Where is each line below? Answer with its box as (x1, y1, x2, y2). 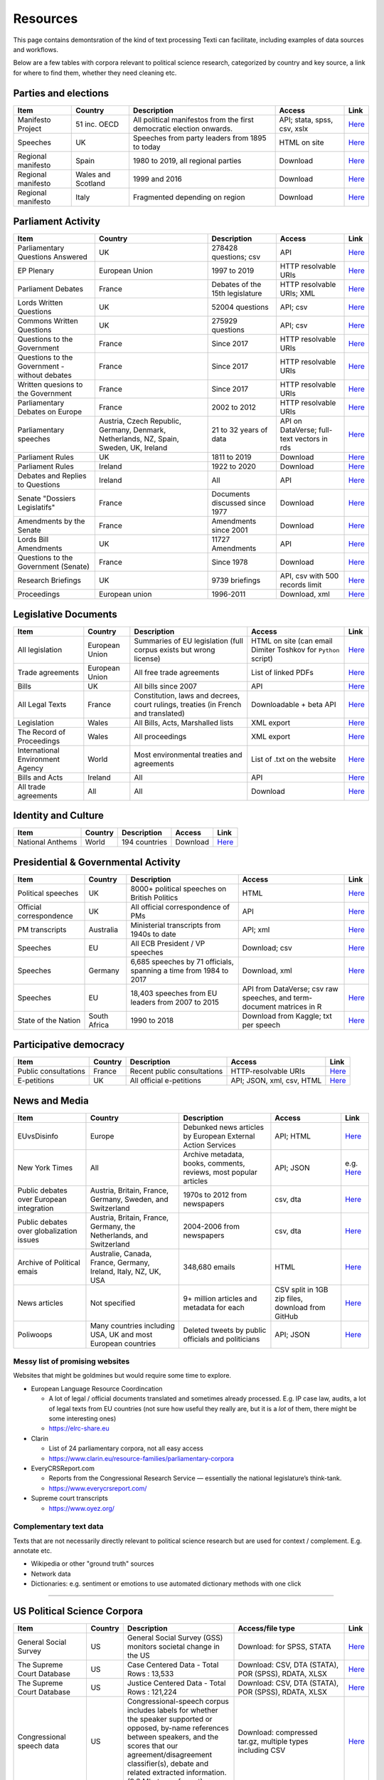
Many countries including (90, 1321, 176, 1331)
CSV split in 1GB (274, 1284, 329, 1294)
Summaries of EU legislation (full (134, 636, 243, 646)
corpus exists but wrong (134, 644, 215, 654)
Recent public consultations (129, 1067, 223, 1077)
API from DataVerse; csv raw (242, 983, 338, 993)
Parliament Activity (13, 216, 101, 228)
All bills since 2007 (134, 681, 197, 691)
